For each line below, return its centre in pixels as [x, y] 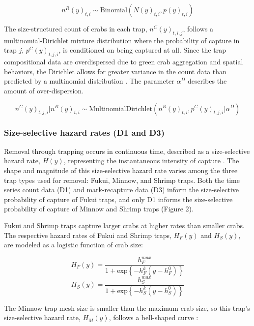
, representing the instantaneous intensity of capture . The [151, 161]
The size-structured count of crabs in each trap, [76, 29]
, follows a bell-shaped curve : [154, 317]
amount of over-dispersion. [44, 90]
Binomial [113, 10]
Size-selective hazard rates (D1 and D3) [84, 133]
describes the [207, 81]
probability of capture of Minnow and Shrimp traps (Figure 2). [99, 209]
